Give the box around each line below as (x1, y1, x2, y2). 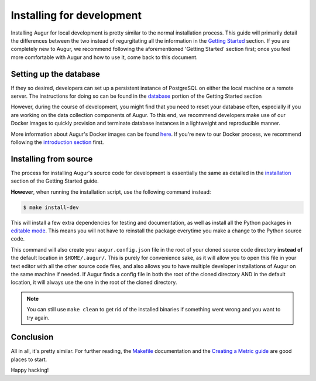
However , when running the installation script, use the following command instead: (11, 188, 211, 195)
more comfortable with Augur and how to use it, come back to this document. (11, 53, 198, 61)
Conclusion (11, 332, 54, 342)
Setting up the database (11, 69, 101, 79)
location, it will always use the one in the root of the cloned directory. (11, 279, 177, 286)
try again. (26, 314, 50, 321)
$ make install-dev (23, 204, 79, 211)
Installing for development (11, 9, 142, 22)
